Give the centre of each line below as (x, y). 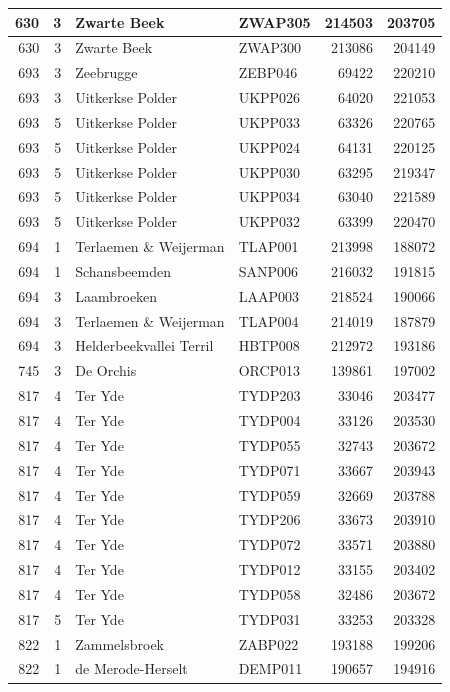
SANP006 (268, 270)
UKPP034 (269, 196)
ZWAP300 (270, 47)
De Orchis (106, 370)
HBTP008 (269, 345)
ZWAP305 (274, 21)
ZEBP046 (268, 72)
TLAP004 (268, 320)
